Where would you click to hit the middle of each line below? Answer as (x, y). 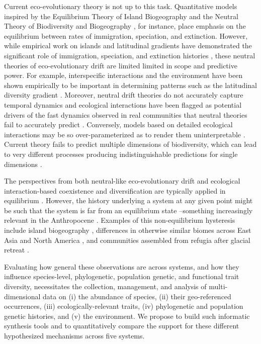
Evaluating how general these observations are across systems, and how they (122, 266)
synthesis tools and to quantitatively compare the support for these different (122, 326)
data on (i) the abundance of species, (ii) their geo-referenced (137, 296)
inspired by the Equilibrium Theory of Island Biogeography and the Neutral (121, 16)
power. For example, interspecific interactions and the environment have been (123, 75)
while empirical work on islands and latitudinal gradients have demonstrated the (128, 46)
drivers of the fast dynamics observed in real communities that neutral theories (126, 114)
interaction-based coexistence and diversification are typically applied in (115, 190)
